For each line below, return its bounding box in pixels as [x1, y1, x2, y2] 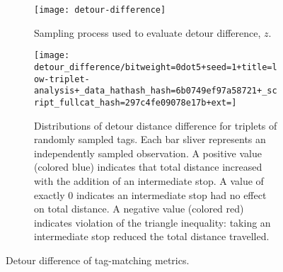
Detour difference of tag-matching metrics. [6, 252, 190, 267]
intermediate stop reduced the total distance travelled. [34, 229, 270, 244]
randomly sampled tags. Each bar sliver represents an [34, 132, 266, 147]
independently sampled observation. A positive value [34, 145, 262, 160]
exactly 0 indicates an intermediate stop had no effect [34, 187, 267, 202]
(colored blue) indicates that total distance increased [34, 159, 262, 174]
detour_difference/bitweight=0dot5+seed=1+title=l [34, 62, 277, 72]
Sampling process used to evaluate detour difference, [34, 25, 261, 40]
